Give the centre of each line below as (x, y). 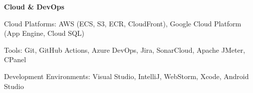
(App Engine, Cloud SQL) (44, 33)
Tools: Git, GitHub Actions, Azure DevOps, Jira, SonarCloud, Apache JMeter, (125, 49)
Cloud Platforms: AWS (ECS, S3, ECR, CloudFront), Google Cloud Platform (123, 23)
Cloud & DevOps (34, 6)
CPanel (15, 59)
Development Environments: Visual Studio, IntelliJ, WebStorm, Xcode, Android (126, 76)
